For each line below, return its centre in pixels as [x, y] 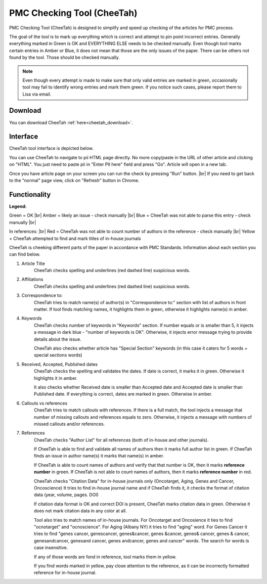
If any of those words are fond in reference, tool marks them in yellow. [105, 557]
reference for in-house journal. [65, 573]
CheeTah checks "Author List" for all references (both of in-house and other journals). [121, 440]
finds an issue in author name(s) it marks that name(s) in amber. [99, 456]
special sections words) [58, 355]
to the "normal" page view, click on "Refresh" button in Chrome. [74, 180]
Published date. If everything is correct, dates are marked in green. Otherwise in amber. [123, 394]
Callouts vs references [44, 403]
